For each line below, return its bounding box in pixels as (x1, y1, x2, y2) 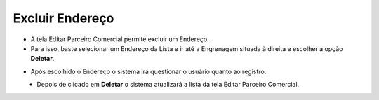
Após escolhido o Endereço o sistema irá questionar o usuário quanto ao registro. (30, 67, 267, 76)
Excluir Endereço (13, 10, 114, 26)
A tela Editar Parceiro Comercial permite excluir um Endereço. (30, 35, 210, 43)
